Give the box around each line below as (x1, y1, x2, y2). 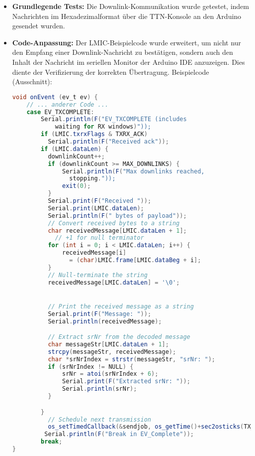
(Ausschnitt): (12, 76, 52, 87)
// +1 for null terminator (55, 234, 144, 242)
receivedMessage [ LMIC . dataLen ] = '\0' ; (48, 279, 180, 286)
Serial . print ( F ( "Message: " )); (48, 310, 152, 317)
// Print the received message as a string (48, 303, 194, 310)
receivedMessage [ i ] (62, 249, 126, 257)
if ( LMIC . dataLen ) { (41, 145, 109, 152)
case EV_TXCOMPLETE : (26, 108, 94, 116)
